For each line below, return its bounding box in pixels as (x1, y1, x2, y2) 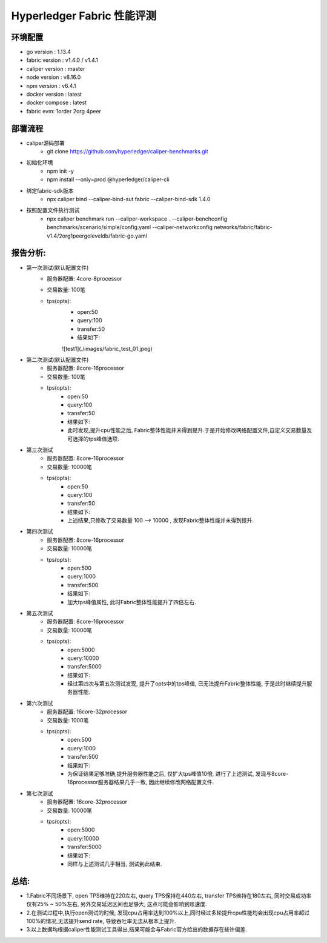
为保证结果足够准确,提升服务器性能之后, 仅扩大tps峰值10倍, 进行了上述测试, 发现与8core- (67, 770, 289, 777)
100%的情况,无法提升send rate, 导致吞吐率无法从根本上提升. (26, 917, 177, 924)
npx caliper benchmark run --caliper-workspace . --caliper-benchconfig (47, 215, 228, 222)
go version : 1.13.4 (26, 48, 71, 56)
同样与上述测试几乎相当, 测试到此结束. (67, 860, 163, 867)
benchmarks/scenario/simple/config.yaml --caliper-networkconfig (47, 224, 213, 231)
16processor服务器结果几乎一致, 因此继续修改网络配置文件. (67, 779, 214, 786)
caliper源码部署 (26, 139, 65, 147)
